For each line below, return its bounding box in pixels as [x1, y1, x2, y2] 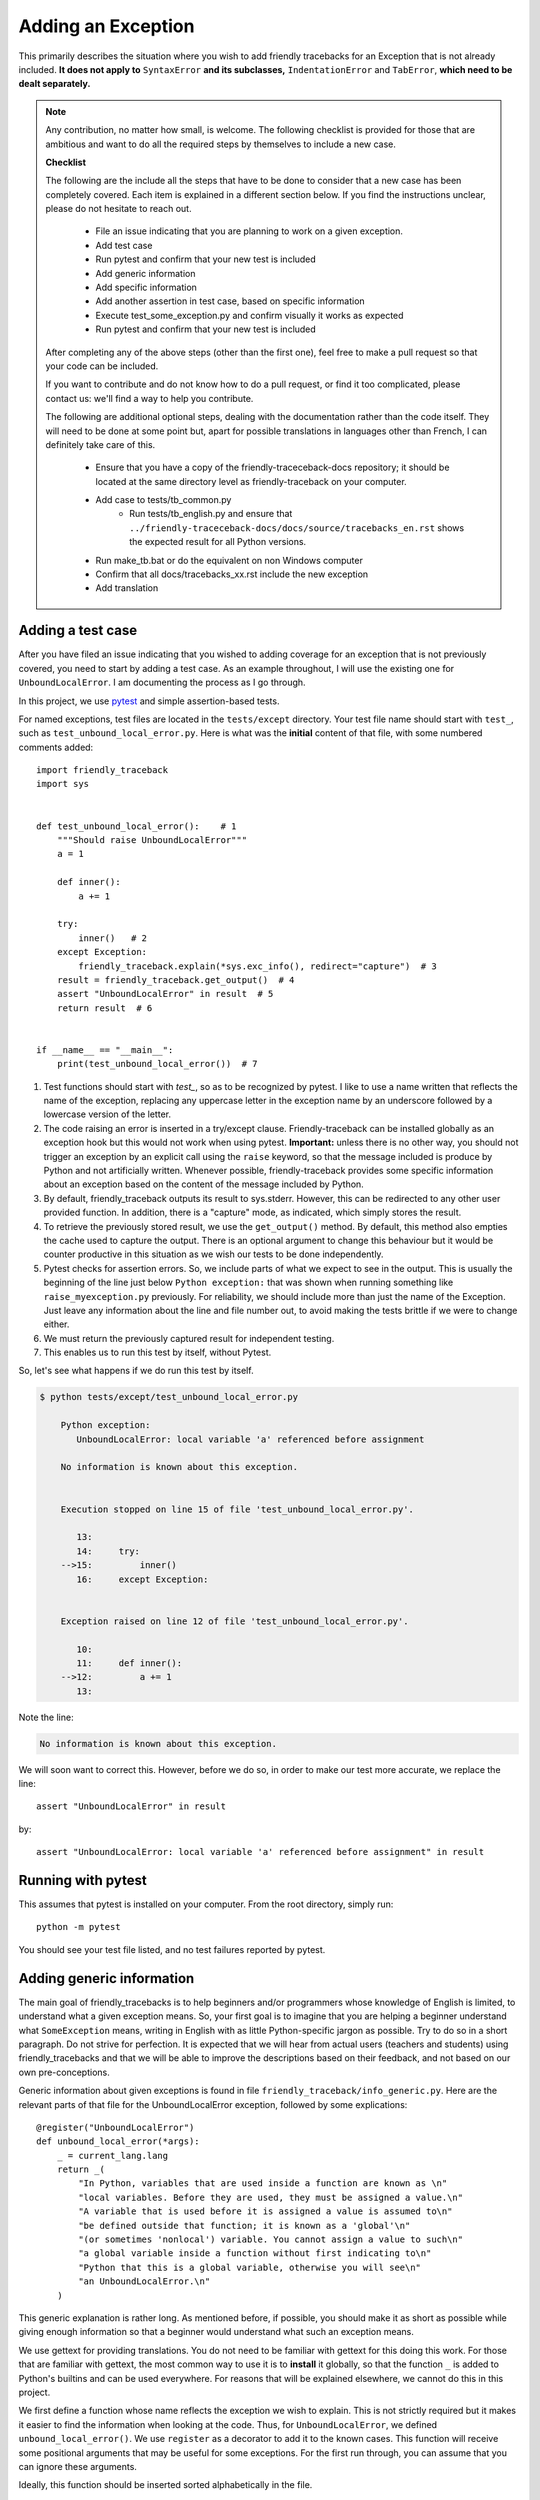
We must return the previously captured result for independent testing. [43, 1332, 335, 1344]
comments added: [18, 741, 94, 753]
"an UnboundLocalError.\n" [78, 2276, 211, 2287]
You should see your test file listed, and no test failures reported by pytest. [18, 1943, 326, 1955]
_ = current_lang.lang [56, 2150, 169, 2161]
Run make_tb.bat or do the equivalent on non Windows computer [95, 554, 364, 566]
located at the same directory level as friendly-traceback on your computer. [95, 475, 407, 487]
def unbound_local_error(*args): [36, 2136, 200, 2147]
